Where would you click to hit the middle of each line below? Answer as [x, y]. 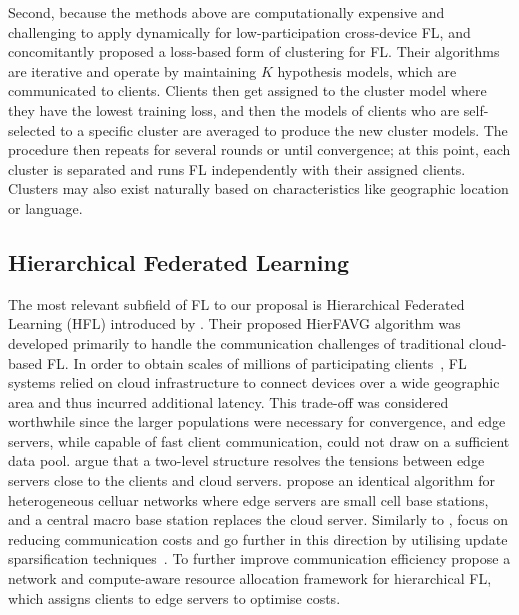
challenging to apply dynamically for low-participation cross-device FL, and [239, 31]
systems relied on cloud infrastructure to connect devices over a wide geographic [254, 382]
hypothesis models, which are [367, 70]
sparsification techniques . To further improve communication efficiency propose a [259, 558]
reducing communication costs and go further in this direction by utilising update [258, 538]
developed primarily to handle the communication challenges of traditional [236, 342]
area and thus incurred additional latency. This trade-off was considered [228, 401]
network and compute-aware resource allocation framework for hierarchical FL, [250, 578]
